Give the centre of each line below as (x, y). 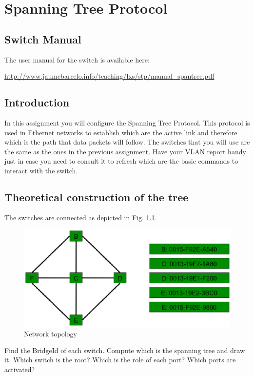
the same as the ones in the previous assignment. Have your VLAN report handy (125, 151)
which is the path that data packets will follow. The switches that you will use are (127, 142)
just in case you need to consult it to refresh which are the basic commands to (121, 161)
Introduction (37, 102)
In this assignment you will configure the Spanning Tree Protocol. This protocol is (127, 122)
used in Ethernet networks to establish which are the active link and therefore (121, 132)
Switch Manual (43, 39)
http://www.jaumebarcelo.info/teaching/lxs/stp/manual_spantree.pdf (109, 76)
